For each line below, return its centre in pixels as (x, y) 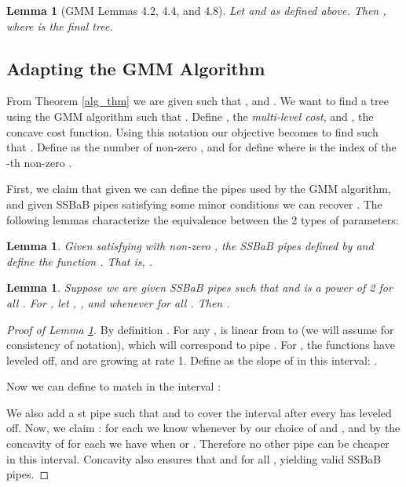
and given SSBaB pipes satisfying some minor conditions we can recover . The (194, 204)
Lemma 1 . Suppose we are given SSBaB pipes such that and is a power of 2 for (199, 287)
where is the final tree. (60, 25)
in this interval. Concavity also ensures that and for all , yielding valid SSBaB (194, 458)
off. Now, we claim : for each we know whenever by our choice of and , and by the (203, 428)
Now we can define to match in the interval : (113, 386)
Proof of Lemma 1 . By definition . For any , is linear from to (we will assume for (200, 329)
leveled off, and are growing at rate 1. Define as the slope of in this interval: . (192, 360)
